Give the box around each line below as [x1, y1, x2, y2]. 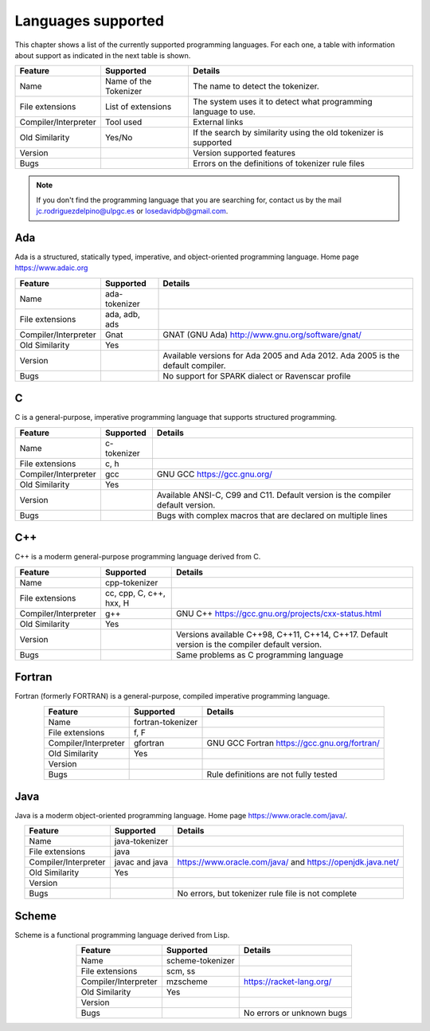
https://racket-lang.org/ [243, 976, 332, 987]
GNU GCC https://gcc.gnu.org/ [156, 468, 272, 480]
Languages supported [14, 12, 165, 29]
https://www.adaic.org [14, 263, 88, 272]
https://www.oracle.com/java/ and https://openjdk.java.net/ [177, 857, 400, 868]
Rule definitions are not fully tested [206, 769, 338, 780]
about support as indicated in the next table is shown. [14, 50, 191, 60]
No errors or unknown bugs [243, 1008, 348, 1019]
